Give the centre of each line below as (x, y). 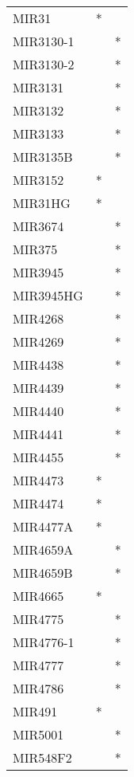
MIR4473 (38, 480)
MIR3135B (43, 157)
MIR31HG (42, 203)
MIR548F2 (42, 757)
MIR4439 (38, 388)
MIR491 (35, 711)
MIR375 (35, 249)
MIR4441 (38, 434)
